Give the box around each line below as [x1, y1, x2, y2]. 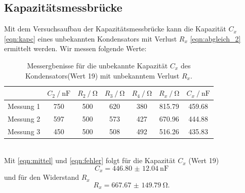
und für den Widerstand [4, 172, 79, 182]
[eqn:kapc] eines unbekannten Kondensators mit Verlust [4, 33, 177, 44]
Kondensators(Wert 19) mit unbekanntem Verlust [25, 70, 180, 81]
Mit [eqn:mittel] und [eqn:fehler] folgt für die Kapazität [4, 155, 176, 166]
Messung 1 [8, 101, 40, 111]
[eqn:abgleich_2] [190, 33, 241, 44]
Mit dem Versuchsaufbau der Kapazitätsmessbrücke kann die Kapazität [4, 23, 226, 34]
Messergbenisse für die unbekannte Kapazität [27, 60, 168, 70]
